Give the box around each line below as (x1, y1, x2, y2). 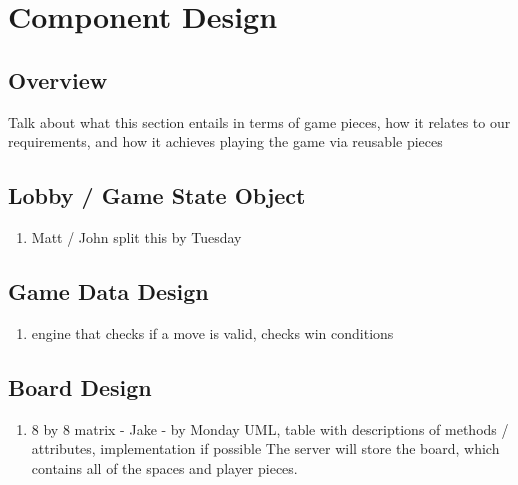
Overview (8, 64, 108, 95)
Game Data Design (8, 275, 209, 306)
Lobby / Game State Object (8, 180, 306, 211)
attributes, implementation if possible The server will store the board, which (31, 438, 500, 459)
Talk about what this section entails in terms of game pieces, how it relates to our (8, 111, 511, 132)
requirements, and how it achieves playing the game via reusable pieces (8, 131, 443, 152)
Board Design (8, 371, 152, 402)
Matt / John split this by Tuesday (31, 226, 242, 247)
